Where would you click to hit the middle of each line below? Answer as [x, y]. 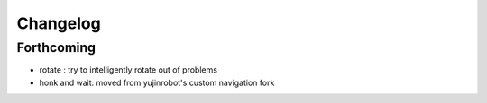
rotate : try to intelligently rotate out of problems [129, 70]
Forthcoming [56, 47]
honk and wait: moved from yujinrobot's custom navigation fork [157, 82]
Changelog [59, 23]
